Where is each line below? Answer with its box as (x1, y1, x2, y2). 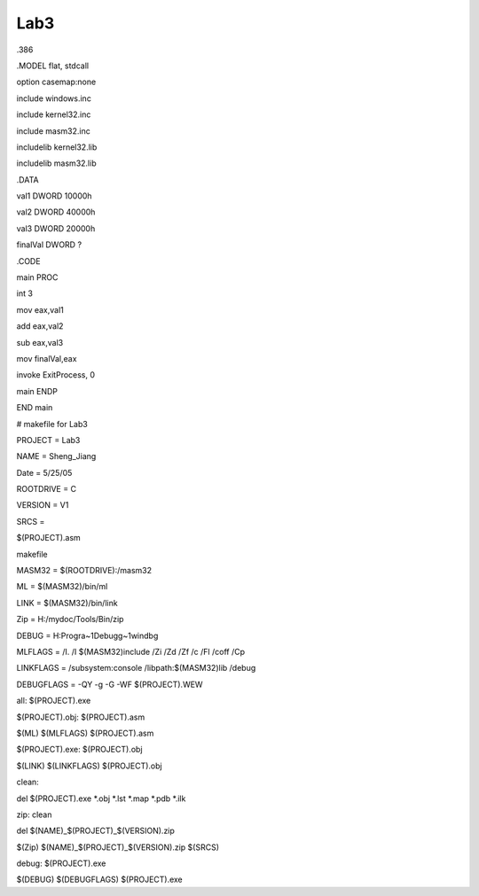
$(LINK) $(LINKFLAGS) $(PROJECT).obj (16, 760, 163, 771)
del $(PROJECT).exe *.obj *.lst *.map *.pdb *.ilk (16, 793, 186, 804)
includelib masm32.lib (16, 158, 97, 168)
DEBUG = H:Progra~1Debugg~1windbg (16, 630, 159, 641)
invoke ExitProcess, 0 (16, 370, 96, 380)
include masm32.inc (16, 125, 90, 136)
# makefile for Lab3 (16, 418, 88, 429)
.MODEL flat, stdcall (16, 60, 89, 71)
